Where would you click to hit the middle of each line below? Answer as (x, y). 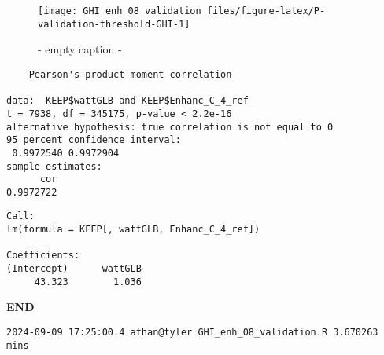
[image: (58, 11)
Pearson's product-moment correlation (130, 74)
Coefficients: (43, 256)
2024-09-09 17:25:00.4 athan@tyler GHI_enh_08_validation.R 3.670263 (192, 332)
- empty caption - (80, 49)
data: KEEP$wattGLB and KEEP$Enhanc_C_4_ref (127, 101)
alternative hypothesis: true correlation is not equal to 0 (170, 127)
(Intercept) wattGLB (74, 269)
